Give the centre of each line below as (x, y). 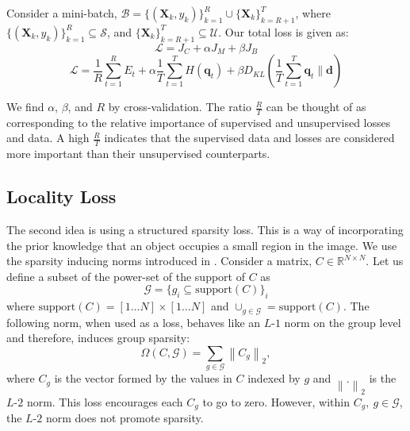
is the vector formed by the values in (143, 378)
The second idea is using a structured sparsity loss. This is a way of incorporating (205, 230)
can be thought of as (316, 107)
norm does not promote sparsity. (125, 417)
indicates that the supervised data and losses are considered (249, 138)
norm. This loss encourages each (105, 401)
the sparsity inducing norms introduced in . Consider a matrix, (159, 261)
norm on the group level (343, 322)
